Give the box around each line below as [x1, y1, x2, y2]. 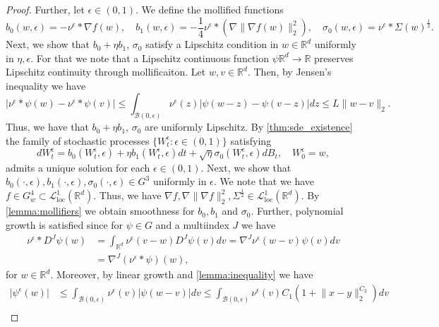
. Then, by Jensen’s [247, 64, 332, 79]
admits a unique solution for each [6, 160, 150, 174]
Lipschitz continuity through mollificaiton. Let [6, 64, 206, 79]
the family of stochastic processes [6, 133, 150, 148]
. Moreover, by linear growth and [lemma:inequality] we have [50, 267, 313, 282]
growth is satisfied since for [6, 218, 124, 232]
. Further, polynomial [251, 203, 344, 218]
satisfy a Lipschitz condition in [145, 37, 279, 52]
